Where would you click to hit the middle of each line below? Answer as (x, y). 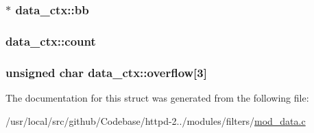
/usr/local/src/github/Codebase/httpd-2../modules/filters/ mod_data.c (156, 120)
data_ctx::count (51, 41)
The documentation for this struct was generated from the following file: (157, 97)
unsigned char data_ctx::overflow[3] (106, 72)
